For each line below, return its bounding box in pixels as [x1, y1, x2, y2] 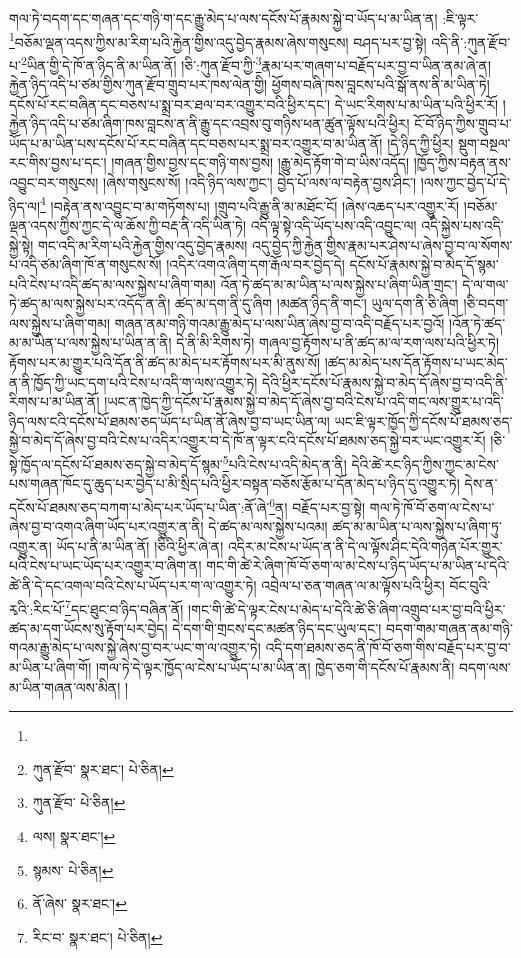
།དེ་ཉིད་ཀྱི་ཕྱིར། [387, 132, 454, 153]
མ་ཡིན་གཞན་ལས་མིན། [9, 676, 121, 697]
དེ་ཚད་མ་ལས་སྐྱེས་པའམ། [208, 516, 328, 537]
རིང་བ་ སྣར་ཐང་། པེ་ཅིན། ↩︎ [32, 926, 163, 947]
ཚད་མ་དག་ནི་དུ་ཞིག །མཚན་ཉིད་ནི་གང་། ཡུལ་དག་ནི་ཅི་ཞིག [174, 293, 459, 314]
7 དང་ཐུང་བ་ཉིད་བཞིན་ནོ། [65, 595, 184, 619]
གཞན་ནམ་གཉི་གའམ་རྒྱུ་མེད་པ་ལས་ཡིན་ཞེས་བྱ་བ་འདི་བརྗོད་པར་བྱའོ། [114, 312, 445, 333]
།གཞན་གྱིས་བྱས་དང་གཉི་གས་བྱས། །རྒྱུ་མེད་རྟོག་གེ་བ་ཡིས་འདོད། [111, 152, 410, 173]
